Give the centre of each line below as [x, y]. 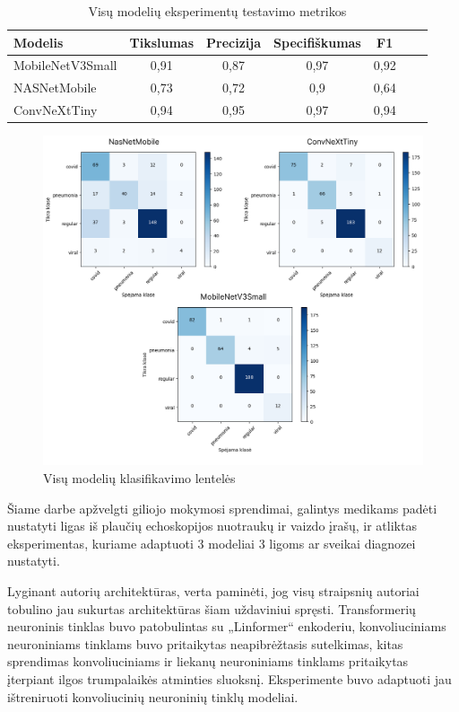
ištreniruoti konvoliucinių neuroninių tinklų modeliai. [153, 696]
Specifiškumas [317, 42]
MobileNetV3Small [65, 65]
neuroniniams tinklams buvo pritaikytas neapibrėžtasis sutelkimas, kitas [205, 643]
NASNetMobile [55, 88]
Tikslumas [162, 42]
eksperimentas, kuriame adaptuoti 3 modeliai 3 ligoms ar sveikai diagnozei [212, 543]
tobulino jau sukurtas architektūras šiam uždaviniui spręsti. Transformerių [212, 608]
